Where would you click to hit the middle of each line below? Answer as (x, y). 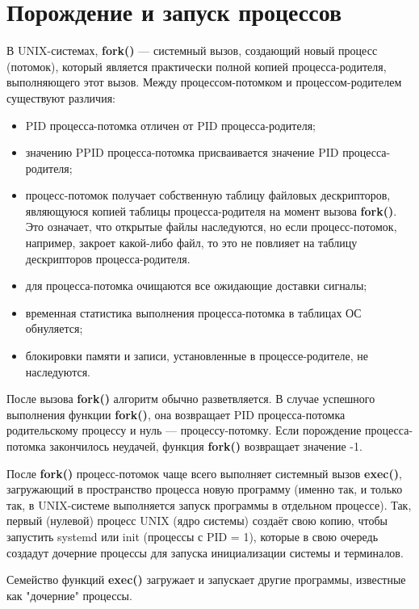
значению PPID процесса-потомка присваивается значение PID (182, 152)
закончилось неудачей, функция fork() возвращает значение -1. (206, 446)
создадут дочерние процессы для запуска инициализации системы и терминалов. (205, 552)
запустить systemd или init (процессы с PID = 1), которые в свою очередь (193, 536)
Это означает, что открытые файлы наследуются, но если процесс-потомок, (211, 227)
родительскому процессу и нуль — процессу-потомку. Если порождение (184, 430)
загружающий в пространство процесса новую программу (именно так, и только (205, 489)
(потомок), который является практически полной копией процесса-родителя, (197, 66)
